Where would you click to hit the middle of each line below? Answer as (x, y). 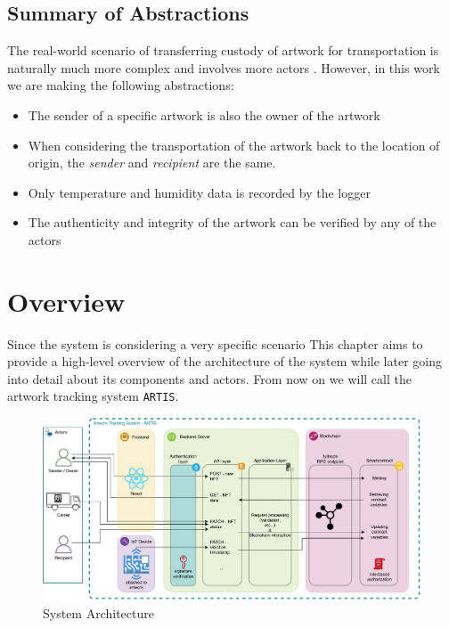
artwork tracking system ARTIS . (93, 396)
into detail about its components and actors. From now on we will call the (209, 378)
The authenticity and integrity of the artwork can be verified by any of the (232, 222)
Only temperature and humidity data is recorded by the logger (199, 192)
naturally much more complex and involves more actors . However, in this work (224, 67)
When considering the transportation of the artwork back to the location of (234, 145)
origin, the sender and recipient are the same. (152, 163)
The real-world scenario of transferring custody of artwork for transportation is (223, 50)
